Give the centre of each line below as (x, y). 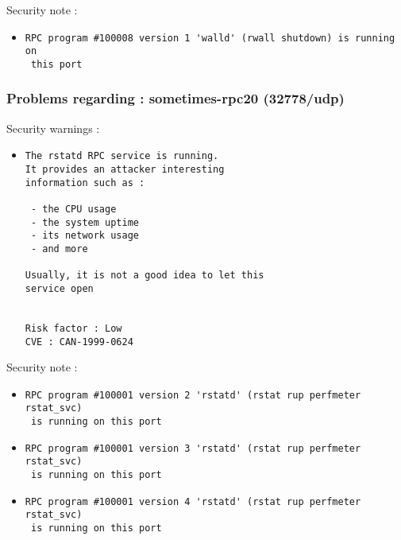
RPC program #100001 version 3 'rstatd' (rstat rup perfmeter (193, 448)
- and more (59, 249)
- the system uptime (85, 222)
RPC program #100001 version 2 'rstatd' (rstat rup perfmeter (193, 395)
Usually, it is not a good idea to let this (145, 276)
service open (59, 288)
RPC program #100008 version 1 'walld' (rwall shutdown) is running (210, 38)
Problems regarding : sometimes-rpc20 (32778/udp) (175, 98)
